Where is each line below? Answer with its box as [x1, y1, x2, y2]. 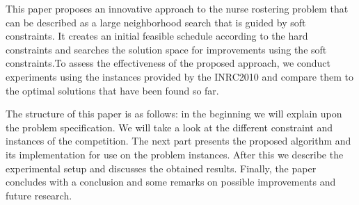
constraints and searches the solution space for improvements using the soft [6, 42, 327, 56]
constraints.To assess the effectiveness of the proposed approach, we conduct [6, 56, 331, 70]
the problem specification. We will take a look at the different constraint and [6, 120, 333, 134]
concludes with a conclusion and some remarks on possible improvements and [6, 174, 336, 189]
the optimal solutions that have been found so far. [6, 83, 219, 97]
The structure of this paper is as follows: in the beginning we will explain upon [6, 106, 342, 121]
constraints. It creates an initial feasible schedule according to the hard [6, 28, 308, 43]
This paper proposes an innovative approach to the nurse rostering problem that [6, 1, 349, 15]
